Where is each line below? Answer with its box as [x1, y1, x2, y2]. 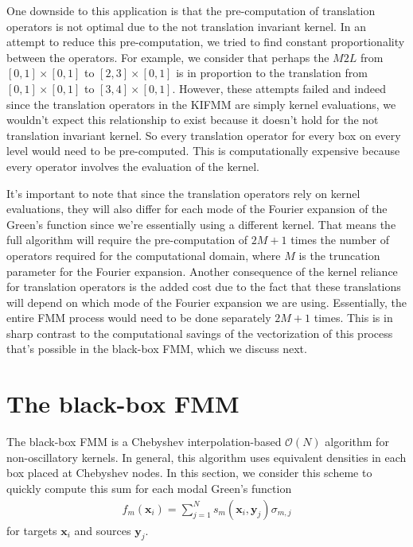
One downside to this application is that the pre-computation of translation [6, 2, 376, 18]
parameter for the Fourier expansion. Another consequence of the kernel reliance [6, 262, 398, 279]
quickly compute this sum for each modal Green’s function [6, 479, 292, 496]
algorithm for [325, 433, 389, 450]
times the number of [290, 231, 389, 248]
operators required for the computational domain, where [6, 246, 281, 263]
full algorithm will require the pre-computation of [6, 231, 248, 248]
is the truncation [298, 246, 380, 263]
